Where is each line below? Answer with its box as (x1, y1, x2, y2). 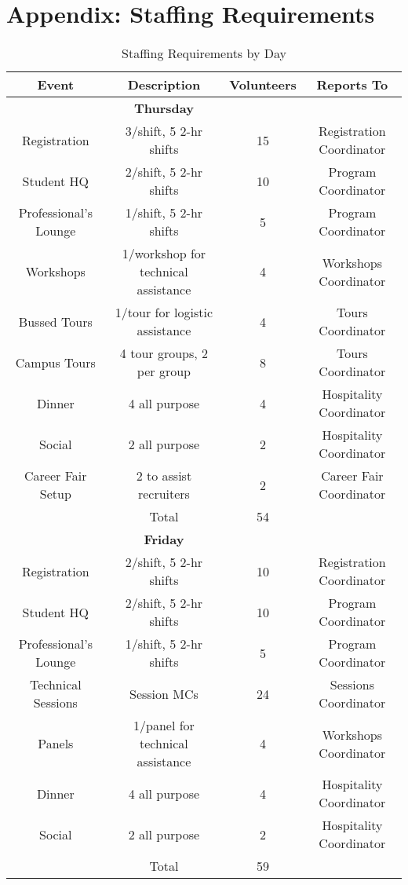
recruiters (137, 485, 190, 503)
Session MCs (129, 684, 199, 703)
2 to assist (136, 466, 192, 485)
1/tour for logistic (115, 303, 213, 322)
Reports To (316, 75, 388, 94)
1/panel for (133, 716, 195, 735)
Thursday (133, 99, 194, 118)
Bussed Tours (18, 312, 93, 331)
